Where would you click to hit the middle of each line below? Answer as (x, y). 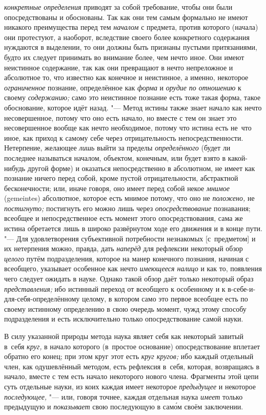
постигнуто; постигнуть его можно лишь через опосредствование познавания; (127, 208)
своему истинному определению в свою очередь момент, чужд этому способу (125, 308)
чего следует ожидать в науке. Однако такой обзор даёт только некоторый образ (129, 279)
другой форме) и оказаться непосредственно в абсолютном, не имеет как (141, 168)
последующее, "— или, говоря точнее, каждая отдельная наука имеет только (124, 396)
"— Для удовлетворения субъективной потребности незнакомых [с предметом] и (130, 238)
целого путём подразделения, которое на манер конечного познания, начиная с (127, 258)
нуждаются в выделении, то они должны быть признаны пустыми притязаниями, (131, 47)
